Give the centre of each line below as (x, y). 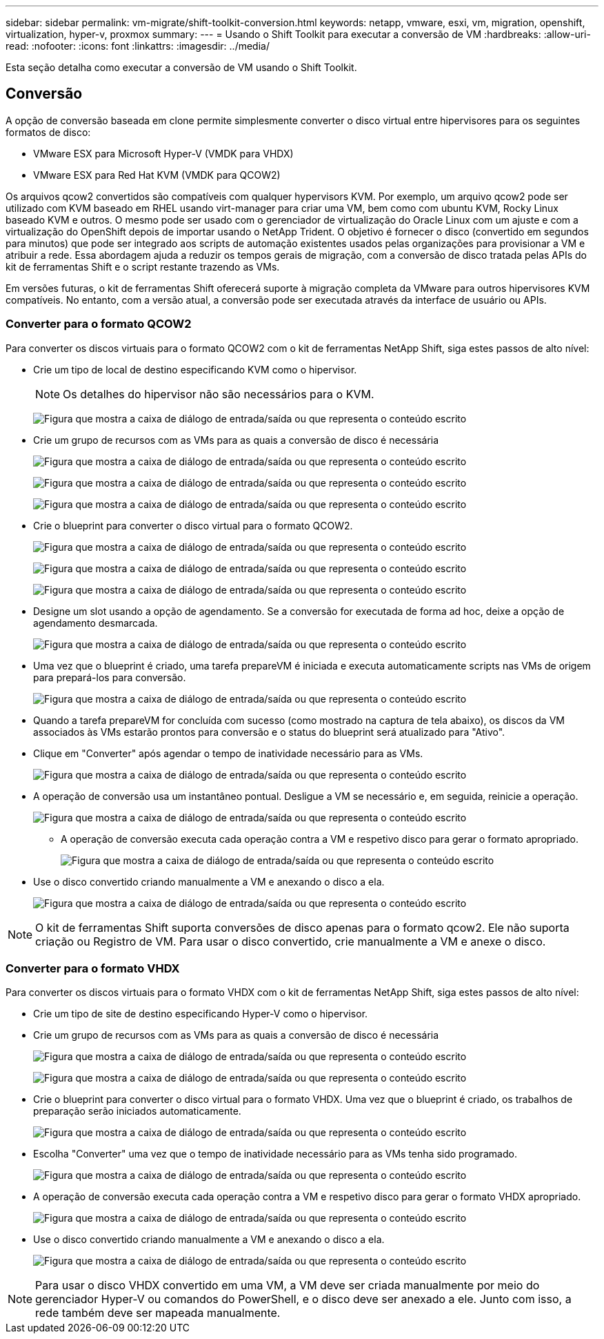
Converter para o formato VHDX (93, 968)
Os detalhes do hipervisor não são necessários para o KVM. (219, 394)
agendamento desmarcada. (95, 623)
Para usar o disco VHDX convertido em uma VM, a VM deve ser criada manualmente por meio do (288, 1286)
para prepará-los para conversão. (110, 677)
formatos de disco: (48, 132)
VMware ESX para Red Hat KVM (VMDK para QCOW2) (157, 175)
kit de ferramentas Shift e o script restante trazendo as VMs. (143, 266)
